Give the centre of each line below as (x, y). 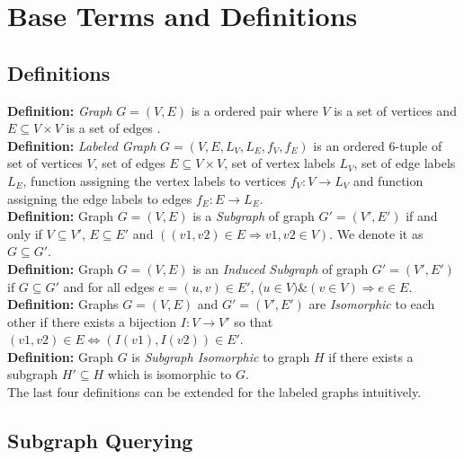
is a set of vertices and (395, 110)
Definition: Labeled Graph (82, 145)
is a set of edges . (113, 128)
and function (388, 180)
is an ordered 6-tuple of (378, 145)
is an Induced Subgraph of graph (281, 268)
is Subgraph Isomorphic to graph (221, 356)
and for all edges (109, 286)
